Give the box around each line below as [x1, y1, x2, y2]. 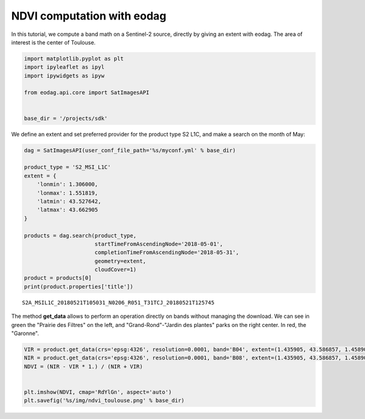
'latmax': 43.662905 [36, 206, 99, 213]
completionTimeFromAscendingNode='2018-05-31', [94, 249, 240, 256]
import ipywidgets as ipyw [24, 72, 105, 79]
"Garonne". [11, 329, 40, 337]
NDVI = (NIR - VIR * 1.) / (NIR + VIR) [24, 363, 143, 370]
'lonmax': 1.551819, [36, 189, 99, 196]
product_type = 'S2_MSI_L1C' [24, 164, 111, 171]
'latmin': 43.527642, [36, 198, 102, 205]
